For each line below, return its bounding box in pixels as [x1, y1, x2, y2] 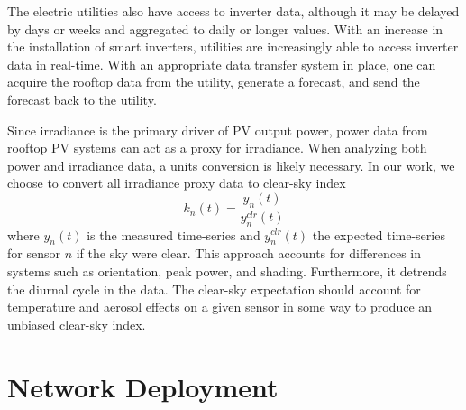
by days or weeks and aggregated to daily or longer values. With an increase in [7, 19, 443, 38]
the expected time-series [312, 225, 445, 244]
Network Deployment [7, 368, 279, 405]
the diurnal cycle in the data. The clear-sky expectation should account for [7, 279, 421, 298]
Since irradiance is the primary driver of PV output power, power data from [7, 120, 428, 139]
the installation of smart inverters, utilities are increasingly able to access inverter [7, 37, 459, 56]
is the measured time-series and [87, 225, 260, 244]
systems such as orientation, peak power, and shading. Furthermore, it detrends [7, 261, 447, 280]
